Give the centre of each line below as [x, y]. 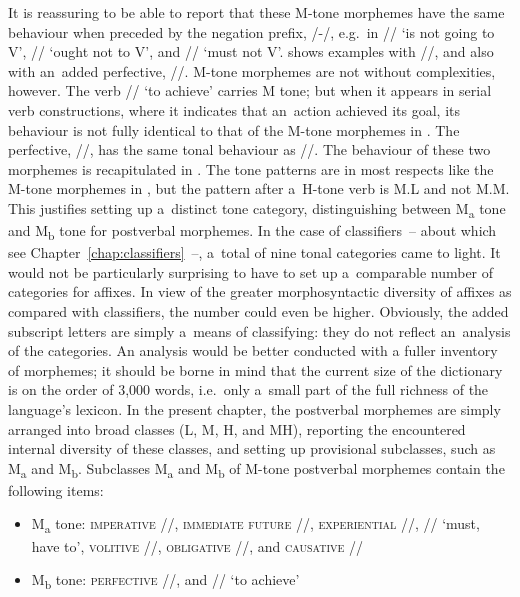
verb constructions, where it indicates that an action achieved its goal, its [234, 109]
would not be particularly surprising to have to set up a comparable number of [251, 271]
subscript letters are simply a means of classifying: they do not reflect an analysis [259, 330]
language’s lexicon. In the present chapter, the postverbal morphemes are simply [254, 408]
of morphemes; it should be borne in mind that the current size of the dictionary [255, 369]
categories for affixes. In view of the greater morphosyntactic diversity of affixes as [260, 291]
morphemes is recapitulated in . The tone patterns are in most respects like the [251, 168]
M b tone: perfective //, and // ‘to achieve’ [165, 580]
